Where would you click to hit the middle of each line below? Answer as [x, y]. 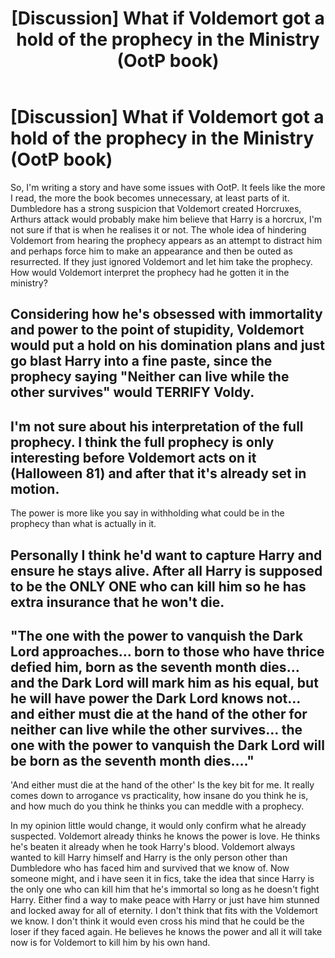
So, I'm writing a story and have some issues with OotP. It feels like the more [168, 187]
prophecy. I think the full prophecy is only [142, 442]
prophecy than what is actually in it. [83, 524]
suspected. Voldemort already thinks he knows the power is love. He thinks [165, 836]
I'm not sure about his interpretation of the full [157, 426]
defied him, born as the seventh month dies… [155, 667]
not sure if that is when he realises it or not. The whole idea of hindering [158, 229]
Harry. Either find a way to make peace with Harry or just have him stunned [165, 900]
